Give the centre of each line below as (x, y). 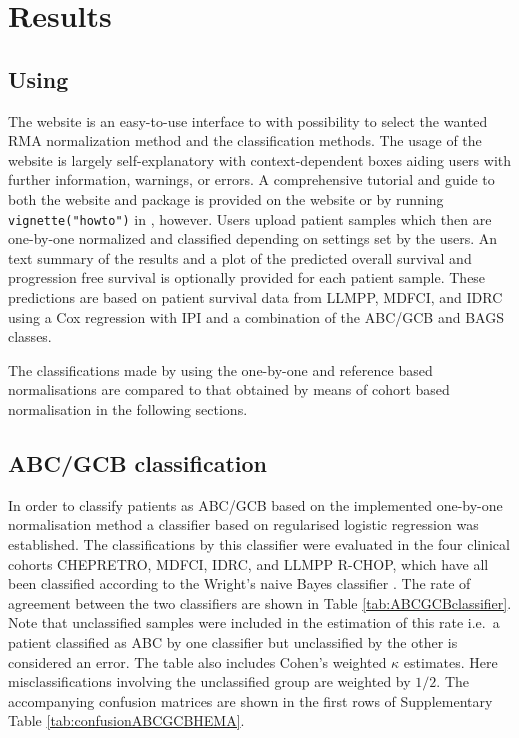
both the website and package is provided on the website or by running (226, 198)
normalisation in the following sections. (128, 408)
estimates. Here (450, 661)
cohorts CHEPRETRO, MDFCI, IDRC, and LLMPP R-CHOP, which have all (248, 563)
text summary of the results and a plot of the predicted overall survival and (240, 257)
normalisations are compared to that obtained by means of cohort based (229, 389)
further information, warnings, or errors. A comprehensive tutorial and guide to (251, 179)
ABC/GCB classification (138, 462)
